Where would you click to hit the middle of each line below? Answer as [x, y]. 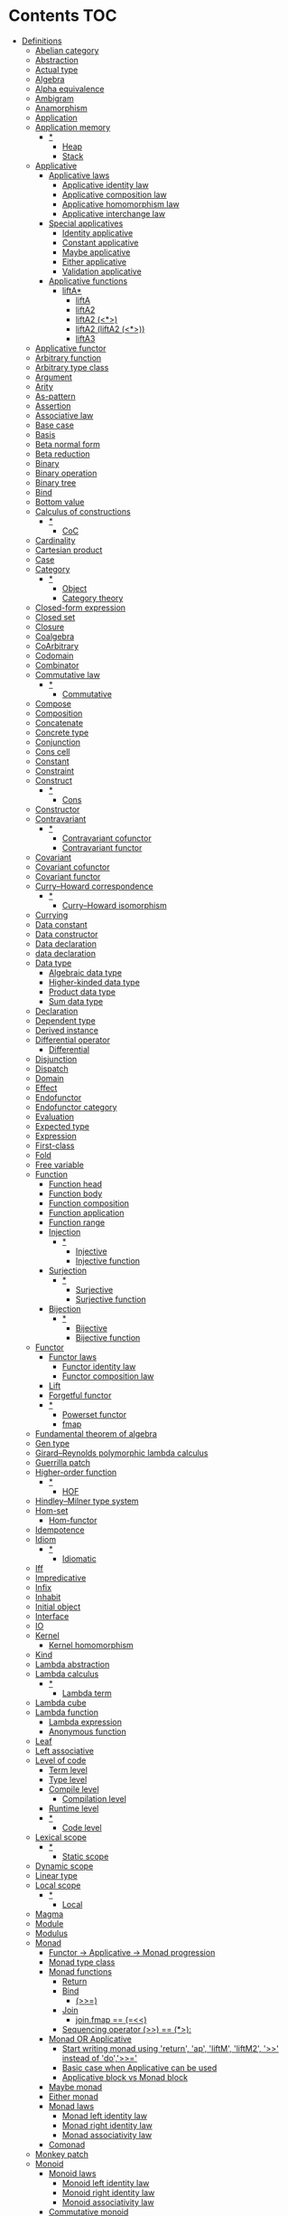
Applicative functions [88, 280]
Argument [54, 377]
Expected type [62, 1126]
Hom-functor [73, 1520]
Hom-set [51, 1510]
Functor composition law [108, 1376]
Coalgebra [55, 636]
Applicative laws [79, 175]
